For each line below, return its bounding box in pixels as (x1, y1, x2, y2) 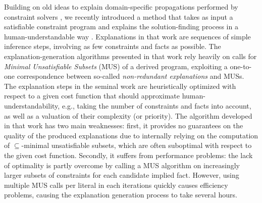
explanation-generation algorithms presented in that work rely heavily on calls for (4, 50, 257, 61)
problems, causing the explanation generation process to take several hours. (4, 189, 237, 200)
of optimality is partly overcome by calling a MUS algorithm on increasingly (4, 160, 240, 170)
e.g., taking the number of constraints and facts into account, (62, 100, 251, 111)
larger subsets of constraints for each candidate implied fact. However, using (4, 170, 239, 180)
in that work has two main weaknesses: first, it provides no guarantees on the (4, 120, 243, 131)
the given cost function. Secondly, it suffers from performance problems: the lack (4, 149, 253, 160)
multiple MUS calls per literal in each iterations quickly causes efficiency (4, 179, 228, 190)
